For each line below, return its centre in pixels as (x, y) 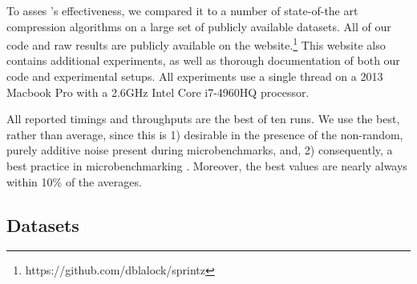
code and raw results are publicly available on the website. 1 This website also (196, 44)
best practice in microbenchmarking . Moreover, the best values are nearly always (207, 166)
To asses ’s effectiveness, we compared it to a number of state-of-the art (182, 10)
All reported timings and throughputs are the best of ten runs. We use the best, (203, 119)
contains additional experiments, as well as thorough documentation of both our (203, 60)
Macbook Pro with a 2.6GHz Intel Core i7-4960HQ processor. (158, 92)
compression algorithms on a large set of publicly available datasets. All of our (199, 26)
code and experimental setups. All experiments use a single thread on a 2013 (195, 76)
